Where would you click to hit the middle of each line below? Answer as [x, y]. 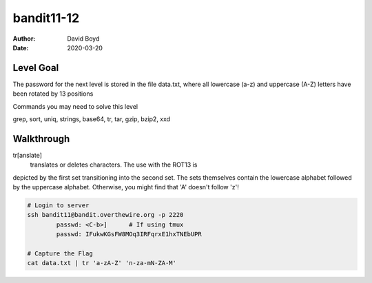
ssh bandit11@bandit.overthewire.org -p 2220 [105, 215]
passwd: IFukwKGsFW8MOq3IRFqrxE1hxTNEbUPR [129, 234]
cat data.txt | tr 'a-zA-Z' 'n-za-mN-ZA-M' [102, 263]
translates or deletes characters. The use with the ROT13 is [114, 165]
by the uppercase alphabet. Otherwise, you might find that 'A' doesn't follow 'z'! [126, 187]
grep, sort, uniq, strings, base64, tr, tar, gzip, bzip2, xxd [92, 119]
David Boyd [83, 39]
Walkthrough [41, 139]
